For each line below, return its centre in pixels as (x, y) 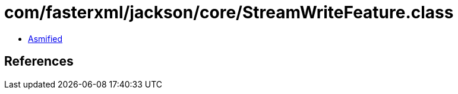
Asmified (45, 38)
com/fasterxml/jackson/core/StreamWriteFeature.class (229, 12)
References (39, 61)
